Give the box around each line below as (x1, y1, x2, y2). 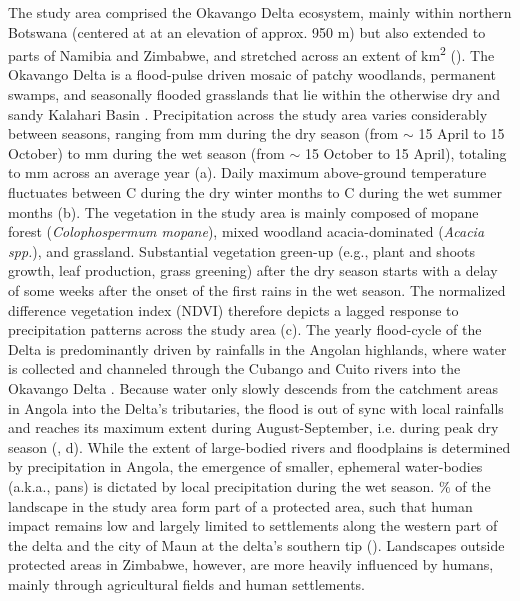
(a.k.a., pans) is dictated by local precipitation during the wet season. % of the (8, 475, 491, 496)
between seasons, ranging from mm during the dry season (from (8, 123, 399, 144)
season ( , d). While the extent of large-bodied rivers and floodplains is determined (8, 436, 511, 457)
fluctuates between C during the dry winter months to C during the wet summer (8, 182, 502, 202)
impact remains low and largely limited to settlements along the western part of (8, 515, 498, 536)
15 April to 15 (418, 123, 505, 144)
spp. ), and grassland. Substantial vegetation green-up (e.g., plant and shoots (8, 240, 476, 261)
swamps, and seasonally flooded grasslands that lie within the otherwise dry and (8, 84, 500, 105)
